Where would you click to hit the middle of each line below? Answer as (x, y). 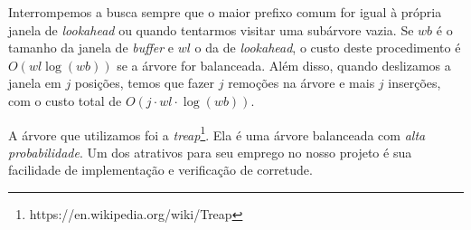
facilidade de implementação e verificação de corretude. (160, 170)
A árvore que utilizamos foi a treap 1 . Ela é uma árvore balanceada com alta (217, 133)
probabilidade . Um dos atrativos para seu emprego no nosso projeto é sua (210, 152)
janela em (35, 83)
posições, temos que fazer (145, 83)
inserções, (414, 83)
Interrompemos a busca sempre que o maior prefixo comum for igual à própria (225, 12)
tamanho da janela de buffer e (91, 48)
